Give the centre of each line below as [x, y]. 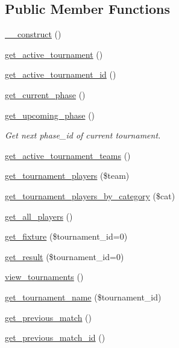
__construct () [33, 34]
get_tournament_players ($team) [67, 176]
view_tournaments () [44, 277]
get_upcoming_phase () [50, 115]
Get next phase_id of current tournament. [83, 135]
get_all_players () [39, 216]
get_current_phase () [45, 94]
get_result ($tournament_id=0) [64, 256]
